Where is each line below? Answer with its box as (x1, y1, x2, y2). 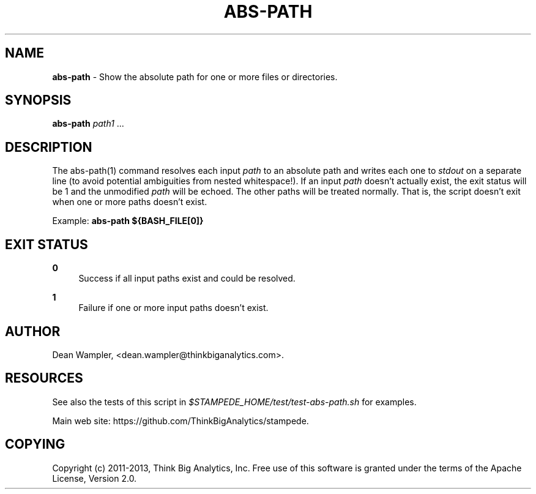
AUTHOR (5, 323, 61, 339)
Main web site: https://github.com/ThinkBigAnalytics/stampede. (52, 415, 309, 426)
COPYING (5, 436, 65, 452)
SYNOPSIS (5, 92, 72, 108)
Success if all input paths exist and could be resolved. (78, 273, 296, 284)
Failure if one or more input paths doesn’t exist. (78, 302, 269, 313)
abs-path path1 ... (52, 118, 124, 129)
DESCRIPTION (5, 139, 92, 155)
